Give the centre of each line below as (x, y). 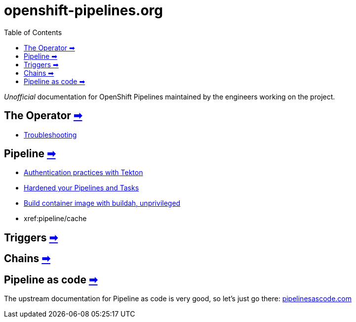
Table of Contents (33, 32)
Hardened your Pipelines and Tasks (81, 188)
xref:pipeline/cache (55, 219)
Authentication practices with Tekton (83, 173)
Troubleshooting (50, 135)
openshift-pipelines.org (84, 10)
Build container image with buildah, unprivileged (102, 203)
